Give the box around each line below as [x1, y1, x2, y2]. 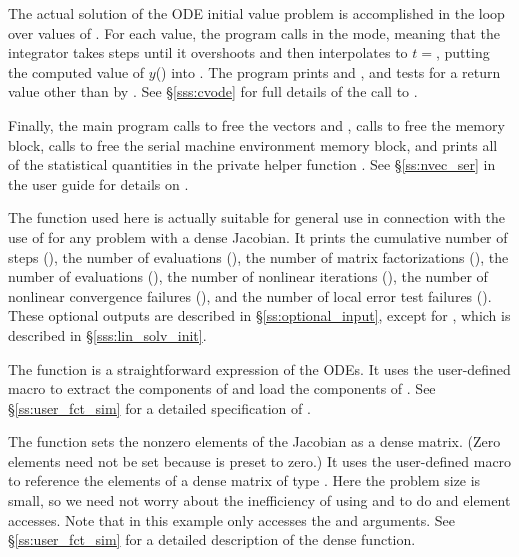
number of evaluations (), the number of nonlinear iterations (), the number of [8, 266, 488, 287]
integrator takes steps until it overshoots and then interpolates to [8, 42, 408, 63]
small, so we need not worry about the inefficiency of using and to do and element [8, 490, 511, 511]
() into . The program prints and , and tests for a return [155, 61, 501, 82]
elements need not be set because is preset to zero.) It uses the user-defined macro [8, 450, 512, 471]
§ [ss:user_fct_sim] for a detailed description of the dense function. [8, 529, 416, 550]
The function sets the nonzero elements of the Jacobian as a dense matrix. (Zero [8, 431, 501, 452]
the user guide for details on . [8, 173, 189, 194]
